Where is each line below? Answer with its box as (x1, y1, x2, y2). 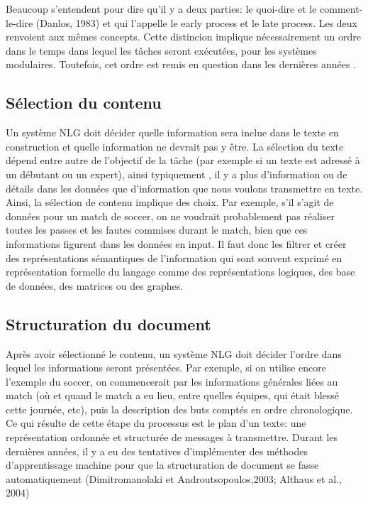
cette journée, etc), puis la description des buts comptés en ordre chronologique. (6, 401, 353, 416)
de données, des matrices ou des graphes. (6, 278, 184, 293)
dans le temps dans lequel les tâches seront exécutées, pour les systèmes (6, 43, 317, 58)
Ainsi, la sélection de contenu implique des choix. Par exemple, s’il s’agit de (6, 195, 334, 210)
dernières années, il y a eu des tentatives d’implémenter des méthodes (6, 443, 308, 458)
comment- (320, 1, 363, 16)
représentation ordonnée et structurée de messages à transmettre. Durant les (6, 430, 338, 445)
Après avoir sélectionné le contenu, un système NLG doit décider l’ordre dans (6, 346, 342, 361)
